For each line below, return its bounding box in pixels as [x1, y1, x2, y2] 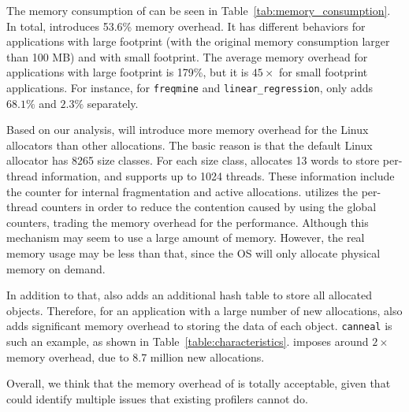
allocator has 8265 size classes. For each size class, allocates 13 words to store [6, 152, 380, 169]
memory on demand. [6, 260, 106, 277]
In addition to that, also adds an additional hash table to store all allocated [6, 287, 372, 303]
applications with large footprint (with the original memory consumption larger [6, 33, 390, 50]
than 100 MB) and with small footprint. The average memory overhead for [6, 48, 368, 65]
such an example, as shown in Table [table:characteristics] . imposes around [6, 333, 369, 349]
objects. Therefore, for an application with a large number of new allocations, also [6, 302, 403, 318]
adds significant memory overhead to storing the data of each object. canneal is [6, 317, 392, 334]
